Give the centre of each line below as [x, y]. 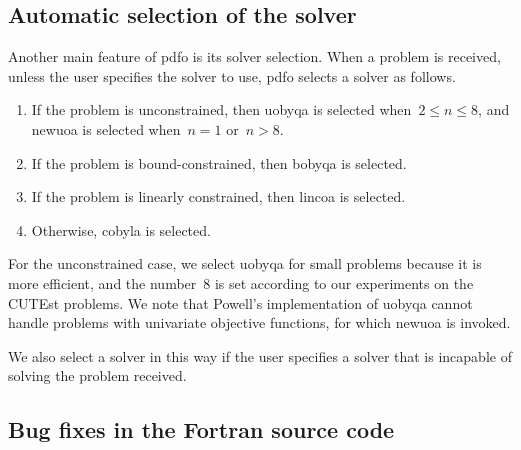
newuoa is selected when [106, 128]
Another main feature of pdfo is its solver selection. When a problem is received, [254, 56]
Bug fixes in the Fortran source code [201, 429]
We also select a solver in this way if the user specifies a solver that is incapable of [260, 355]
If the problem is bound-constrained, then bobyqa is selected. [219, 162]
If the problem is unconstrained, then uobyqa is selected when [221, 109]
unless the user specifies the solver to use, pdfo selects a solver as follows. [232, 75]
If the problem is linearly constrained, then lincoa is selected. [218, 196]
